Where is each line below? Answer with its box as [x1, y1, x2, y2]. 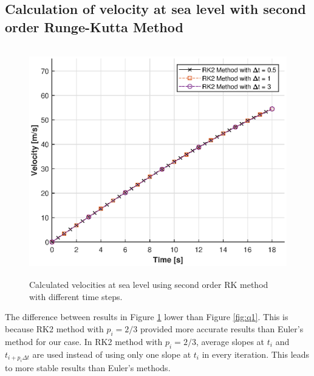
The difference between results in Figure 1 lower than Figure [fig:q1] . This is [5, 310, 288, 323]
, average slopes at [196, 335, 265, 347]
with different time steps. [29, 290, 123, 303]
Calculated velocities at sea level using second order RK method [29, 278, 268, 291]
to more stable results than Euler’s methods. [5, 361, 171, 374]
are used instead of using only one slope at [32, 347, 191, 360]
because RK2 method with [5, 322, 104, 335]
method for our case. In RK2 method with [5, 335, 163, 347]
